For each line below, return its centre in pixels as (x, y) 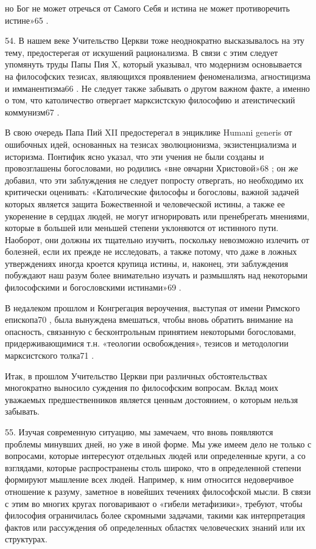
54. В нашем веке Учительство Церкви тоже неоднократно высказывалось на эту (155, 40)
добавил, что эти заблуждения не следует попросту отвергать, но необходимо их (154, 180)
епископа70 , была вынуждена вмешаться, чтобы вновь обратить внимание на (149, 319)
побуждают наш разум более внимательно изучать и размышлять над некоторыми (156, 275)
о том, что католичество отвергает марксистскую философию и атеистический (150, 100)
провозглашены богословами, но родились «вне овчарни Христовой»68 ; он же (152, 168)
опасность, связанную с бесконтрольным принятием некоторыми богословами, (151, 331)
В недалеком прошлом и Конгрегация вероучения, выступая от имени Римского (153, 307)
